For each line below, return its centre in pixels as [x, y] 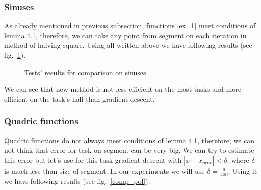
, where [238, 160]
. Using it [243, 171]
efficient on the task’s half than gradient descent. [80, 99]
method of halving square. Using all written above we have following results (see [128, 45]
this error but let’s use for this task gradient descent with [93, 160]
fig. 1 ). [15, 55]
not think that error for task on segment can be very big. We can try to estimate [129, 150]
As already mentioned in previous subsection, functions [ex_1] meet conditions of [130, 25]
